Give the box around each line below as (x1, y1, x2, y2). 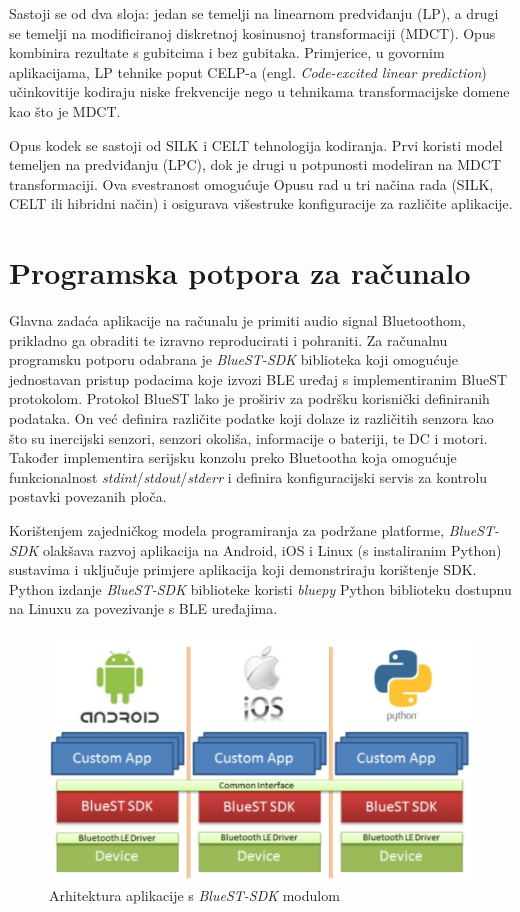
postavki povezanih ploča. (9, 486, 167, 507)
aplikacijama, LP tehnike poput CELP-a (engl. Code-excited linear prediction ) (9, 61, 487, 82)
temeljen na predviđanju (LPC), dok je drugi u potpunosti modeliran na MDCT (9, 154, 502, 175)
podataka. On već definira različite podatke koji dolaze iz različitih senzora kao (9, 408, 494, 429)
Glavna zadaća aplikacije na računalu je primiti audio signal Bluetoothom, (9, 310, 466, 331)
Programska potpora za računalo (9, 252, 471, 293)
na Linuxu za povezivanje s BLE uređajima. (9, 598, 278, 619)
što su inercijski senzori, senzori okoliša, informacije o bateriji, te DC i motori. (9, 427, 488, 448)
